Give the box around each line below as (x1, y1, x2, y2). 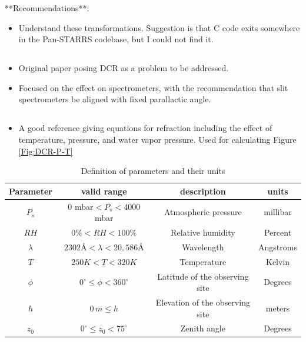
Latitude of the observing (157, 270, 249, 282)
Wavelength (182, 240, 224, 253)
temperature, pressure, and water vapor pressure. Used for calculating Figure (18, 133, 297, 145)
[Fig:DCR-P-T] (18, 145, 73, 157)
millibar (264, 206, 292, 218)
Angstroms (258, 240, 297, 253)
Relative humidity (171, 226, 235, 238)
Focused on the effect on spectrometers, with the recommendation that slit (18, 81, 288, 93)
